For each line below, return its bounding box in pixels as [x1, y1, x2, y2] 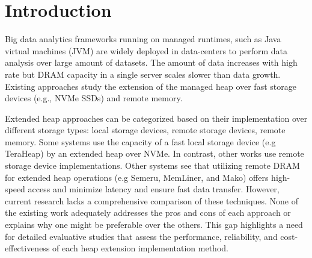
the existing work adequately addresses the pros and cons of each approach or [5, 206, 291, 219]
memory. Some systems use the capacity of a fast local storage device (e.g [5, 135, 276, 148]
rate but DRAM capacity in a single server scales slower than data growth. [5, 68, 281, 80]
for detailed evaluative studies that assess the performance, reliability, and [5, 230, 278, 242]
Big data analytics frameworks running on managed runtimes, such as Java [5, 33, 281, 45]
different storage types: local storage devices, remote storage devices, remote [5, 124, 286, 136]
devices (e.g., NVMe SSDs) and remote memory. [5, 92, 183, 104]
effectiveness [5, 242, 50, 254]
